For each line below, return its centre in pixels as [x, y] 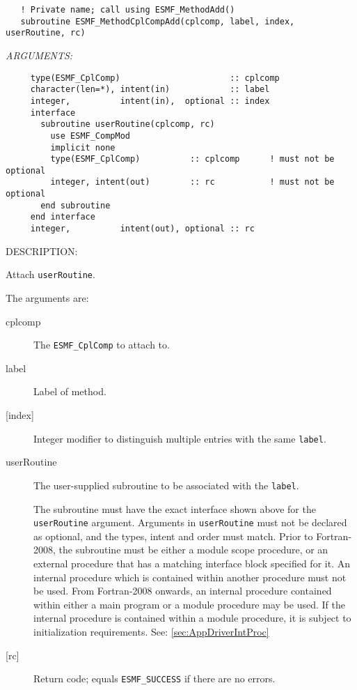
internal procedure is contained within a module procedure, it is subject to [192, 618]
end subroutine [76, 205]
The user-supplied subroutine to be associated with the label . [166, 485]
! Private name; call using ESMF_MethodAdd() [128, 10]
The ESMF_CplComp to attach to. [102, 345]
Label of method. [70, 391]
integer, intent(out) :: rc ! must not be [192, 182]
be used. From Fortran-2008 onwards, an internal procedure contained [183, 591]
